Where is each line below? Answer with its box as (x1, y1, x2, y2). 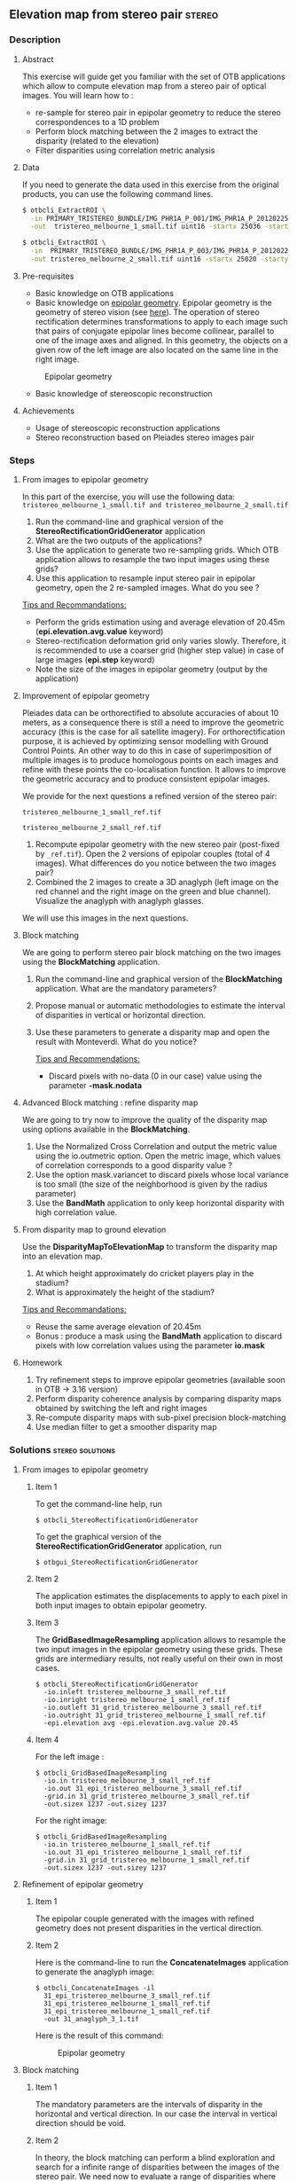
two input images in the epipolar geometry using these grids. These (35, 1644, 283, 1654)
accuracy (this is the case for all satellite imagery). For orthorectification (21, 726, 285, 737)
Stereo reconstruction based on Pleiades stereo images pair (35, 432, 255, 443)
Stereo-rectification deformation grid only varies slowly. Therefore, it (35, 636, 286, 647)
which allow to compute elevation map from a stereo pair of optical (21, 80, 267, 91)
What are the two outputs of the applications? (35, 536, 202, 546)
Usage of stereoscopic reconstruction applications (35, 422, 221, 433)
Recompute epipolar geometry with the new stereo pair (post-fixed (35, 839, 280, 850)
